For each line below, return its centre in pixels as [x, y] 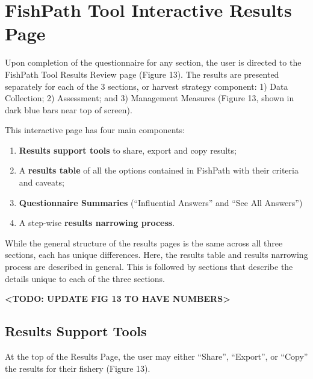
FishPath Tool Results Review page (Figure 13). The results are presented [142, 74]
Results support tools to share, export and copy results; [128, 150]
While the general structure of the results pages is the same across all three [144, 243]
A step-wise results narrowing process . [97, 223]
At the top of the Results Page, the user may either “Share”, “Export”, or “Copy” [156, 356]
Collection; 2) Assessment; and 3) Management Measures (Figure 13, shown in [150, 98]
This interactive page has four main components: [95, 130]
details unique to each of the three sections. [85, 278]
